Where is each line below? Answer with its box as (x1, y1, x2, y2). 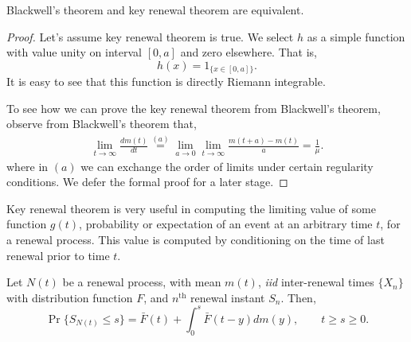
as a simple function (307, 28, 405, 45)
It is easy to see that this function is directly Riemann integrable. (6, 73, 326, 90)
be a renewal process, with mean (62, 274, 221, 290)
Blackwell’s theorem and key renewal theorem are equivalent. (6, 2, 304, 17)
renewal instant (190, 289, 265, 305)
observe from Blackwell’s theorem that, (6, 115, 197, 132)
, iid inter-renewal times (257, 274, 374, 290)
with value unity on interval (6, 44, 143, 60)
